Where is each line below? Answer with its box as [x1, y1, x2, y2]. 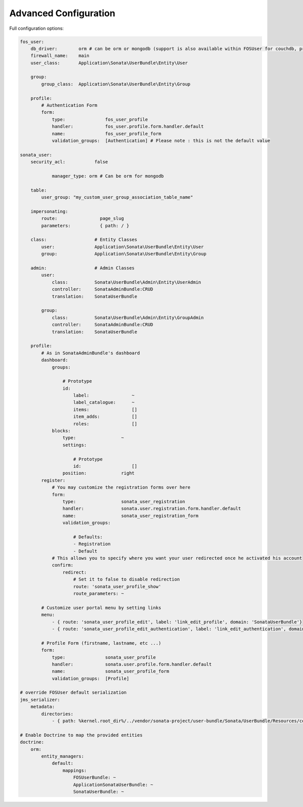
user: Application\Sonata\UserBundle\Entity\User [41, 244, 204, 250]
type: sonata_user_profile [52, 654, 156, 660]
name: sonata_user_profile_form [52, 668, 169, 675]
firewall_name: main [30, 53, 89, 59]
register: [41, 477, 66, 483]
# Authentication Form [41, 103, 98, 108]
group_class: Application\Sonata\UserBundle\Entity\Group [41, 81, 191, 87]
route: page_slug [41, 215, 124, 221]
